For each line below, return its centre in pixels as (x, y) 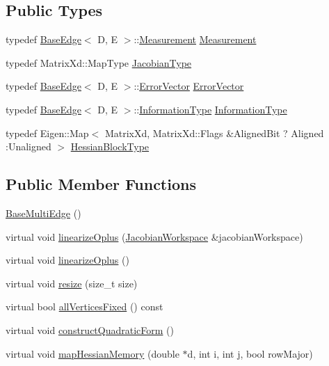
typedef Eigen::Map (47, 133)
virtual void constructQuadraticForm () (90, 329)
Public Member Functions (101, 184)
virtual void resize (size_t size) (72, 283)
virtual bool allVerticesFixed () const (85, 307)
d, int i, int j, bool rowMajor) (250, 353)
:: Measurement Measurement (195, 39)
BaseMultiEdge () (43, 213)
